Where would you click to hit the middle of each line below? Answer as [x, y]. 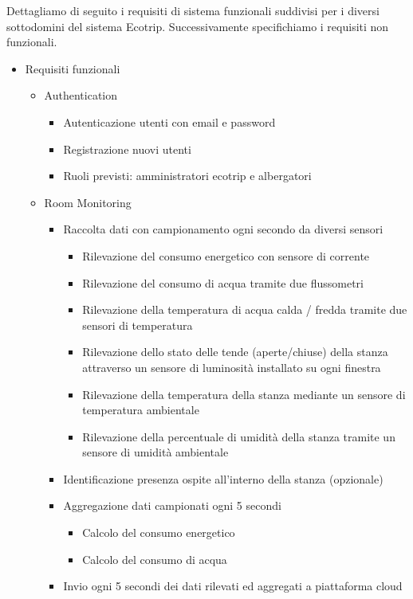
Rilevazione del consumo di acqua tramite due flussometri [223, 282]
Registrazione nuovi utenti [127, 149]
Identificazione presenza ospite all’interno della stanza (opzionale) [223, 478]
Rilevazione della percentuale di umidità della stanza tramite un [239, 436]
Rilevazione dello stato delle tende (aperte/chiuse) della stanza [235, 352]
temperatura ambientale [141, 410]
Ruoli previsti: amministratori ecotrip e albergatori [187, 176]
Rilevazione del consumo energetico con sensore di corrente [226, 255]
